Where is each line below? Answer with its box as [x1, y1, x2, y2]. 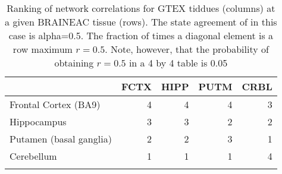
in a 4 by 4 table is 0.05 [129, 56, 228, 69]
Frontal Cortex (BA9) [10, 97, 101, 111]
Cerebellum [10, 149, 57, 163]
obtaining [54, 56, 94, 69]
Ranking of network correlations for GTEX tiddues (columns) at [7, 1, 275, 15]
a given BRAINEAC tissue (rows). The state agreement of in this [5, 15, 277, 29]
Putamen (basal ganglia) [10, 132, 112, 145]
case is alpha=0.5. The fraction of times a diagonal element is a [8, 29, 274, 42]
